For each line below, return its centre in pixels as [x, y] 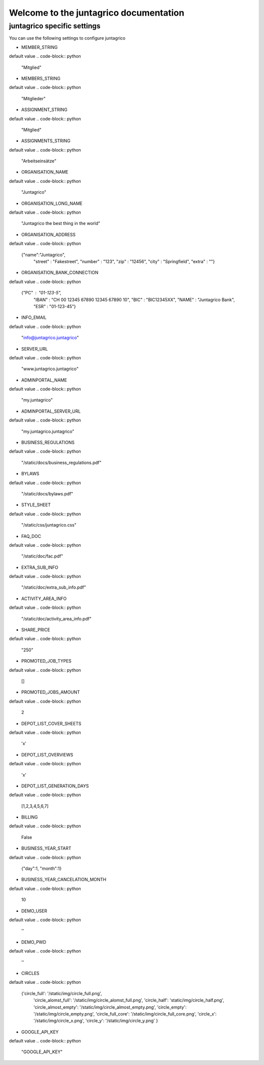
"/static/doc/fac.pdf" [42, 556]
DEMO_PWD [34, 942]
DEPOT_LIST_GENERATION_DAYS [55, 786]
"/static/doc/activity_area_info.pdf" [56, 619]
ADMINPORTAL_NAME [44, 380]
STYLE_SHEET [36, 505]
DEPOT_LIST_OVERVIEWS [47, 754]
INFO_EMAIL [34, 317]
